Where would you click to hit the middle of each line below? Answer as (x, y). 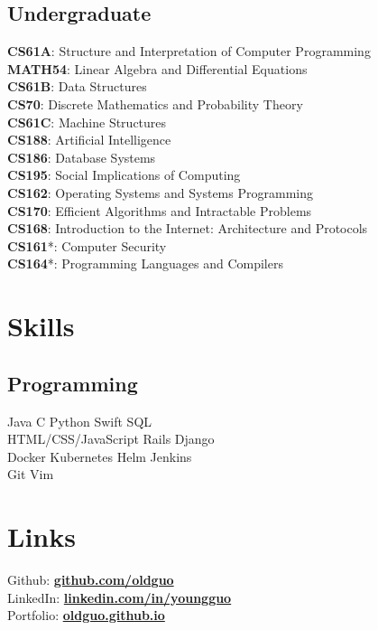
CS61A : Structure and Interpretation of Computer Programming (189, 51)
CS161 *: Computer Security (87, 245)
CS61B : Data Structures (77, 86)
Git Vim (31, 474)
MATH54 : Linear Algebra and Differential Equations (157, 68)
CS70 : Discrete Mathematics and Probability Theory (155, 103)
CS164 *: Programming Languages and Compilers (145, 263)
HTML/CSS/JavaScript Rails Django (111, 439)
